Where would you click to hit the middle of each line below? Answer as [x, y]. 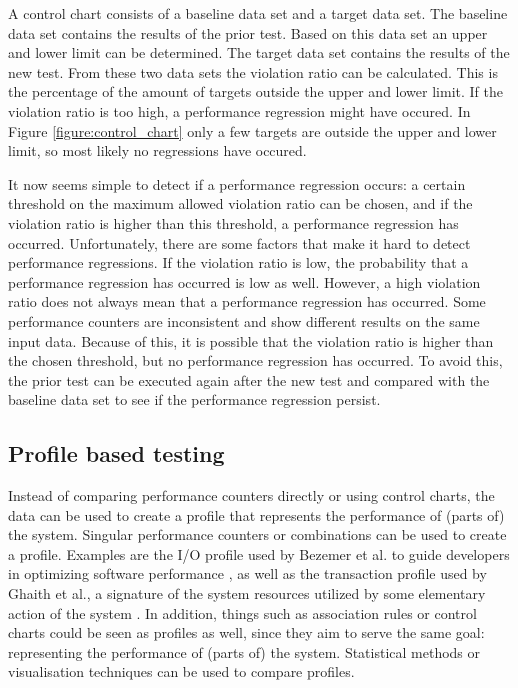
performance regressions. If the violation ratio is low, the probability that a [238, 262]
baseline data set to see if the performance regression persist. [194, 399]
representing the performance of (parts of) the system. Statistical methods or [244, 651]
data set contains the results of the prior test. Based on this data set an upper [248, 32]
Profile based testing [116, 453]
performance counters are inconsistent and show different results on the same [244, 320]
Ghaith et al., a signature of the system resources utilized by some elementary [247, 593]
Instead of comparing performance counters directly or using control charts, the [251, 495]
